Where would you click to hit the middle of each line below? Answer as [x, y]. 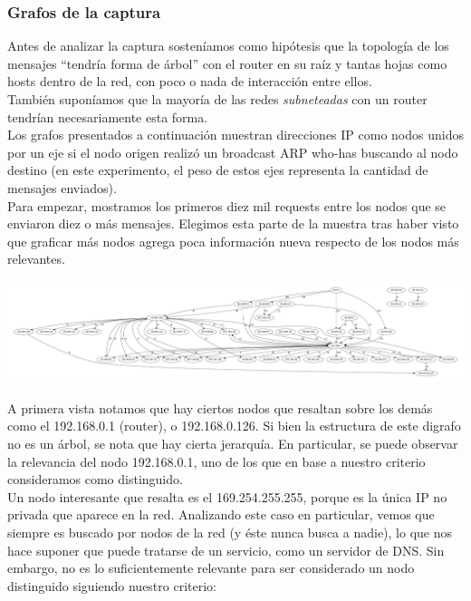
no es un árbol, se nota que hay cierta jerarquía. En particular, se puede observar [233, 444]
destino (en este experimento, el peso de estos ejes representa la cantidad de [218, 170]
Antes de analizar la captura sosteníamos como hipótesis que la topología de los [228, 46]
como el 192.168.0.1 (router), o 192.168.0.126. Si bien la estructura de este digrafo [234, 426]
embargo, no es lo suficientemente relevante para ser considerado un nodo [211, 568]
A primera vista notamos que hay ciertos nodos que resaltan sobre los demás [220, 407]
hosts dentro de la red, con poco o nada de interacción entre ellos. [190, 81]
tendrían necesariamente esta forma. [108, 116]
